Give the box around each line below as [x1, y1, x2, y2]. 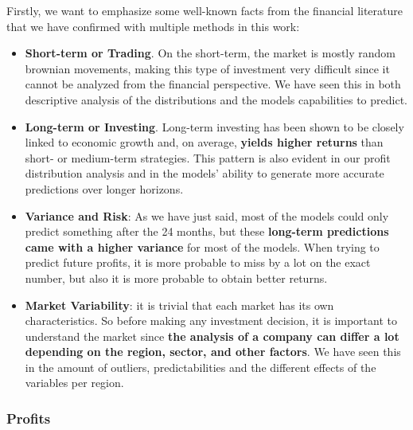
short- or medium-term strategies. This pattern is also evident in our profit [25, 149, 391, 166]
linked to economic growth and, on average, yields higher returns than [25, 134, 384, 150]
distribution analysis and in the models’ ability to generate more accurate [25, 165, 384, 182]
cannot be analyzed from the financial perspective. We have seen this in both [25, 76, 401, 92]
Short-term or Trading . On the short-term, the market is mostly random [25, 45, 396, 61]
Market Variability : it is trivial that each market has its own [25, 296, 334, 313]
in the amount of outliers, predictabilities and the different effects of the [25, 358, 376, 375]
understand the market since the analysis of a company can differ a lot [25, 327, 399, 344]
